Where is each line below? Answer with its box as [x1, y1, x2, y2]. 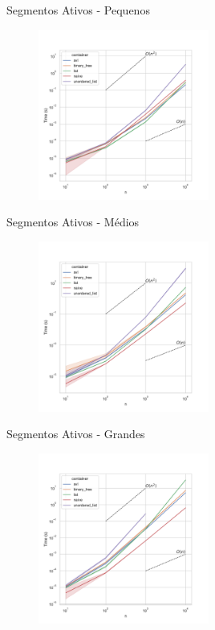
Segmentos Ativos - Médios [6, 213, 140, 230]
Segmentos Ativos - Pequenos [6, 2, 150, 18]
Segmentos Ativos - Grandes [6, 425, 145, 442]
